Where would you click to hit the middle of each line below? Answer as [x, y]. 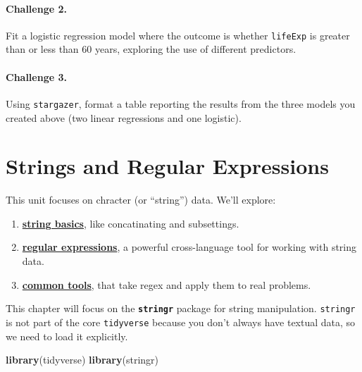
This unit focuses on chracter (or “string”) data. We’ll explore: [141, 200]
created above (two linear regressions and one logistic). [124, 117]
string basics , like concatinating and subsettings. [131, 223]
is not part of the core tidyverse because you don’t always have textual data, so [181, 322]
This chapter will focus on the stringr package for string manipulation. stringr [181, 308]
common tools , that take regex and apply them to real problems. [167, 284]
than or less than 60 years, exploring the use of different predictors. [151, 49]
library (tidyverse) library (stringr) [82, 360]
